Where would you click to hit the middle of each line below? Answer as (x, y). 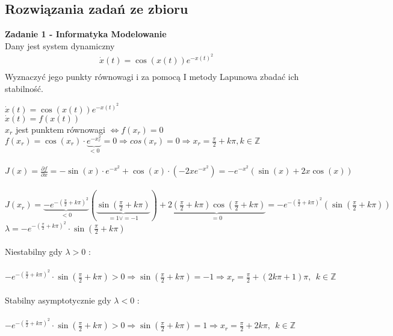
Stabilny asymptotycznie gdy (58, 300)
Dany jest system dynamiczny (60, 45)
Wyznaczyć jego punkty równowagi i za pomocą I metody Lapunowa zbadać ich (152, 77)
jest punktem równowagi (60, 129)
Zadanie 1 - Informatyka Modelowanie (86, 34)
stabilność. (24, 88)
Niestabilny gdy (34, 252)
